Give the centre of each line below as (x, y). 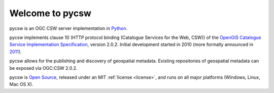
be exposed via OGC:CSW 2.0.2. (43, 68)
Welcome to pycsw (50, 13)
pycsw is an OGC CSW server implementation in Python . (68, 28)
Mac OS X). (21, 84)
